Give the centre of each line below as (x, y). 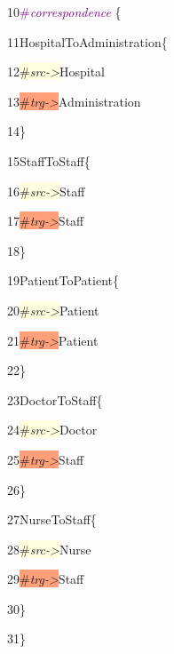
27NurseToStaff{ (52, 519)
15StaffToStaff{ (49, 160)
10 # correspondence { (64, 12)
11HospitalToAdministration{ (87, 41)
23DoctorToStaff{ (55, 399)
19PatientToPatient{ (63, 280)
